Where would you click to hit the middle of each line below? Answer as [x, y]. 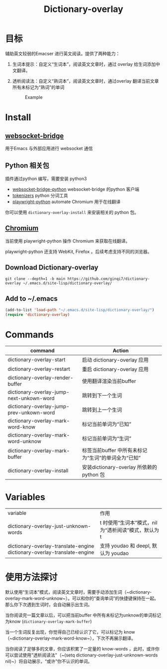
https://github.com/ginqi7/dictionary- [109, 279]
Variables [25, 497]
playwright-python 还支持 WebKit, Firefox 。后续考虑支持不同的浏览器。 [79, 251]
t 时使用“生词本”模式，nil [128, 522]
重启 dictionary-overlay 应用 [115, 369]
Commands [30, 335]
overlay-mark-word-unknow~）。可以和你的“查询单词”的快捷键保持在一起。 [82, 598]
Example [34, 97]
